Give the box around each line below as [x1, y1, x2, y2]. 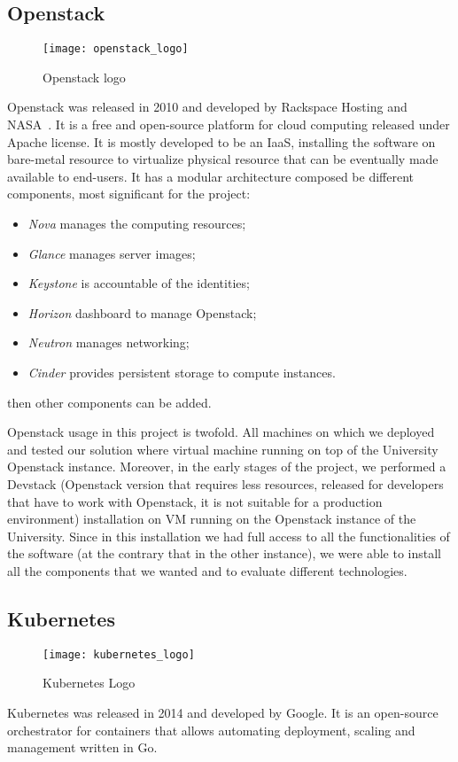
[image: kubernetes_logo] [43, 648, 195, 661]
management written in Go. [7, 738, 158, 757]
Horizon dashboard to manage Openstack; [27, 303, 257, 322]
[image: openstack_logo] [43, 43, 189, 56]
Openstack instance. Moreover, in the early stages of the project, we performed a [7, 457, 446, 476]
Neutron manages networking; [27, 333, 190, 352]
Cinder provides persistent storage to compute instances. [27, 362, 336, 381]
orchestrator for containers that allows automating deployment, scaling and [7, 720, 415, 739]
